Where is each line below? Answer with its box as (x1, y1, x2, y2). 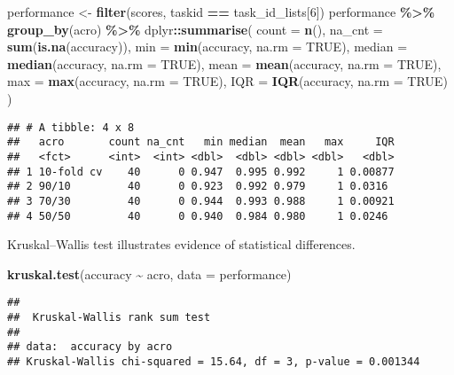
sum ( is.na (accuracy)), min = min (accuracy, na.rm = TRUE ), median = (7, 37, 408, 56)
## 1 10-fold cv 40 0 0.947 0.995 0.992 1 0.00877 (7, 165, 395, 178)
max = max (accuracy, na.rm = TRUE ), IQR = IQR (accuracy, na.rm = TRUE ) (7, 72, 448, 90)
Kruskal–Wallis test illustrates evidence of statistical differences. (7, 235, 356, 254)
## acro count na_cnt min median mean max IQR (7, 136, 395, 149)
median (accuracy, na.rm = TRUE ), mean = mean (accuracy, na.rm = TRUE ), (7, 54, 442, 73)
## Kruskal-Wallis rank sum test (7, 311, 211, 324)
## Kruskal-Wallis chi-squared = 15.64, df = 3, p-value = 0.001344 (7, 355, 420, 368)
